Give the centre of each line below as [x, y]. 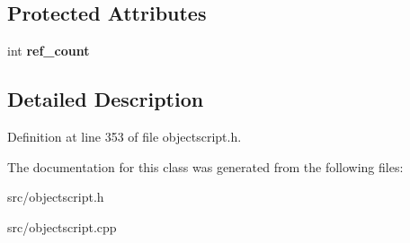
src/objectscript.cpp [62, 226]
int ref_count [49, 51]
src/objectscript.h [56, 197]
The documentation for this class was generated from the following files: [205, 166]
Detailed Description [106, 99]
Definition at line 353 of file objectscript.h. [125, 136]
